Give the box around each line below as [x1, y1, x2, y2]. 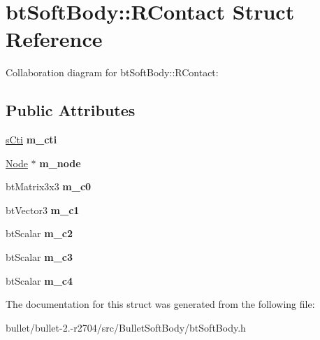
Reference [6, 24, 103, 53]
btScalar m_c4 [6, 273, 73, 288]
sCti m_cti [6, 132, 57, 147]
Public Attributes [6, 99, 136, 121]
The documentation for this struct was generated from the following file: [6, 297, 315, 311]
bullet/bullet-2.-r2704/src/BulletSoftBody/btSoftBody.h [6, 320, 246, 334]
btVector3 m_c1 [6, 202, 80, 217]
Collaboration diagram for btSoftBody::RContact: [6, 65, 219, 80]
